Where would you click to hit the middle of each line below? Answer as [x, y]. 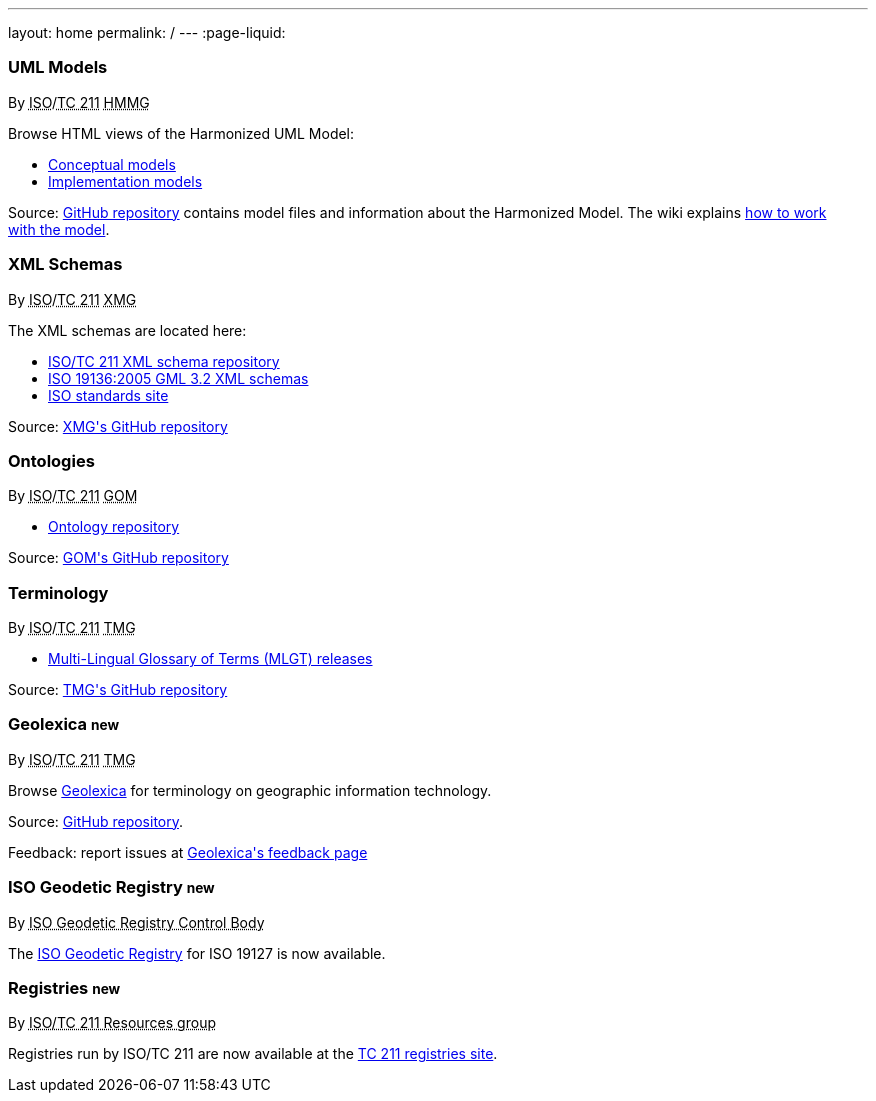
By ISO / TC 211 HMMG [79, 102]
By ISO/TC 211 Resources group [112, 1023]
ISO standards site [108, 395]
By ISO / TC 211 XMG [72, 299]
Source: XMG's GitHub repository [118, 426]
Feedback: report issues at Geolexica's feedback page [188, 852]
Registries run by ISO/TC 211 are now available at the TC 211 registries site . [253, 1054]
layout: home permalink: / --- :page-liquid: [147, 32]
